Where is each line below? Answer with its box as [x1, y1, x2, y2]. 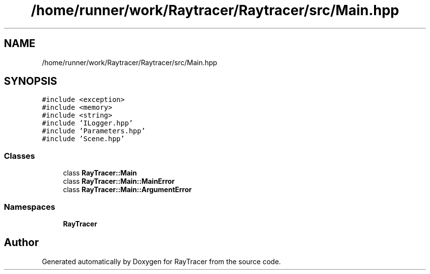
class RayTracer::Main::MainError [63, 177, 175, 186]
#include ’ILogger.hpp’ [42, 119, 133, 127]
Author [4, 236, 39, 249]
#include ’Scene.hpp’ [42, 135, 125, 143]
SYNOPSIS [4, 75, 57, 88]
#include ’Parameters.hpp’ [42, 127, 146, 135]
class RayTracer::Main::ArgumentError [63, 185, 192, 194]
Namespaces [4, 201, 55, 212]
